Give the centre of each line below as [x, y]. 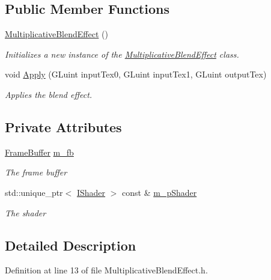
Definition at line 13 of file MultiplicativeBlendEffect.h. [106, 270]
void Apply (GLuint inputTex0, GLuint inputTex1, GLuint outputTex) [136, 74]
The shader [26, 212]
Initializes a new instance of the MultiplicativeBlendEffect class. [122, 54]
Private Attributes [63, 126]
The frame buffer [36, 172]
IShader [91, 192]
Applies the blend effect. [49, 94]
